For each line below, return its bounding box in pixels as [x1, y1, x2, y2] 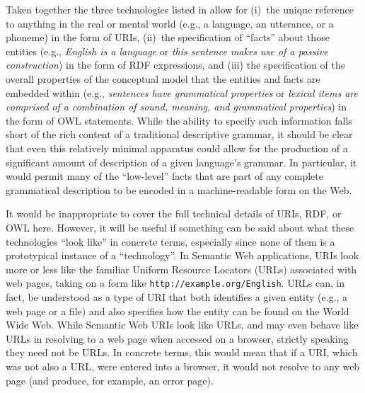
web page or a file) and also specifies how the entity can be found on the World [6, 303, 349, 318]
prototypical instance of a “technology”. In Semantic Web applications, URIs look [6, 248, 359, 263]
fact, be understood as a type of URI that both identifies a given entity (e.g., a [6, 289, 348, 304]
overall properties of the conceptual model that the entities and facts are [6, 71, 320, 86]
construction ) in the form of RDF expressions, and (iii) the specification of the [6, 57, 346, 72]
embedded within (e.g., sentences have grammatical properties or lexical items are [6, 85, 358, 100]
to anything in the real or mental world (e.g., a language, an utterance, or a [6, 16, 334, 30]
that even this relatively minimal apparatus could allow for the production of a [6, 140, 348, 155]
